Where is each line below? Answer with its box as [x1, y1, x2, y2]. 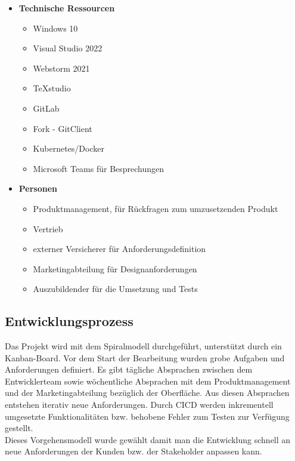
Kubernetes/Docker [33, 142, 104, 155]
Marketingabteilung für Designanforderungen [33, 262, 197, 275]
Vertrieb [33, 222, 63, 235]
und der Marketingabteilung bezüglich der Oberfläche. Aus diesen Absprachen [5, 386, 290, 399]
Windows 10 [33, 21, 78, 34]
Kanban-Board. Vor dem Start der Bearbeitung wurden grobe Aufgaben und [5, 351, 285, 364]
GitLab [33, 102, 60, 114]
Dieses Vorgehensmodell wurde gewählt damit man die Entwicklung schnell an [5, 433, 291, 445]
